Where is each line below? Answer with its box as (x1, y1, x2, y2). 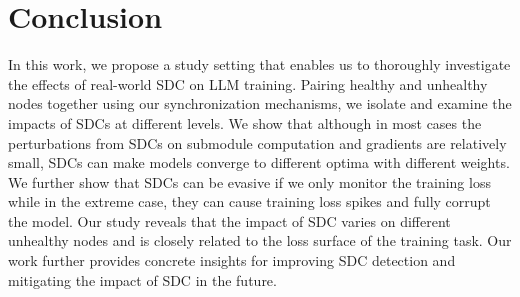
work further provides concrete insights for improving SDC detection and (8, 250, 456, 271)
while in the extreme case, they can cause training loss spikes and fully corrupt (8, 191, 491, 212)
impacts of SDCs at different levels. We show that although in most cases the (8, 112, 482, 133)
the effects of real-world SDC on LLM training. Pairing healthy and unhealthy (8, 73, 488, 94)
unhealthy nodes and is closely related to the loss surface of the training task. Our (8, 230, 512, 251)
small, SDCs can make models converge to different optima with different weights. (8, 152, 510, 173)
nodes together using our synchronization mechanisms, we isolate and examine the (8, 93, 512, 114)
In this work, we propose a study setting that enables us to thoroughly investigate (8, 54, 511, 75)
